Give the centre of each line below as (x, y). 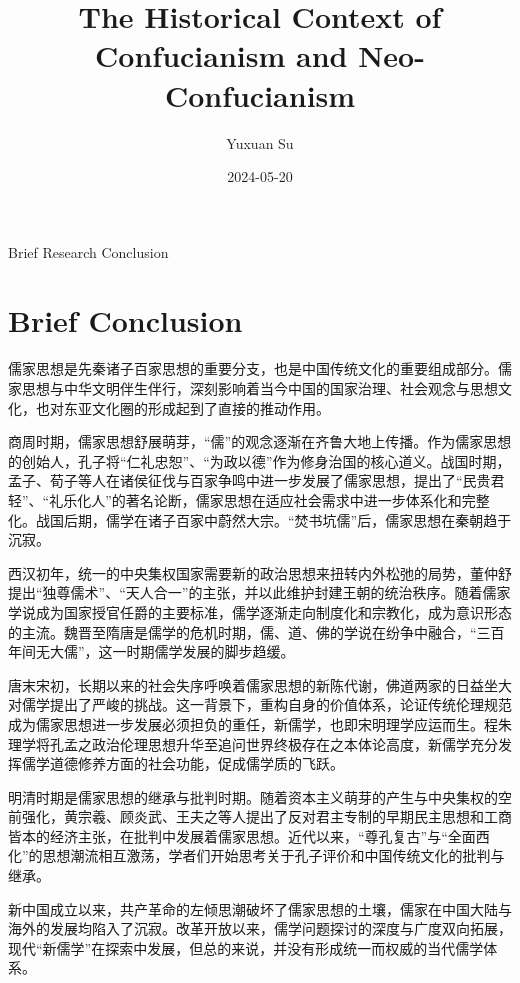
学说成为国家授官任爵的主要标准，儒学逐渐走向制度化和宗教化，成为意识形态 (260, 611)
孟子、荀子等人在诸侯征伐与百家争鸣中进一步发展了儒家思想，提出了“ (235, 480)
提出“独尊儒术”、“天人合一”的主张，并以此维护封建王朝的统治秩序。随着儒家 (259, 592)
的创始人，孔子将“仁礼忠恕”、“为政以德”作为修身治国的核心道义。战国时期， (259, 460)
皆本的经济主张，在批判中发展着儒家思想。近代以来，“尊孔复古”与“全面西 (249, 835)
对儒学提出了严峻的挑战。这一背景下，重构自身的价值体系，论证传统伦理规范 (260, 704)
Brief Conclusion (125, 320)
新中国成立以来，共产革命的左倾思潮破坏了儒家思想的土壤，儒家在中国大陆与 (260, 908)
